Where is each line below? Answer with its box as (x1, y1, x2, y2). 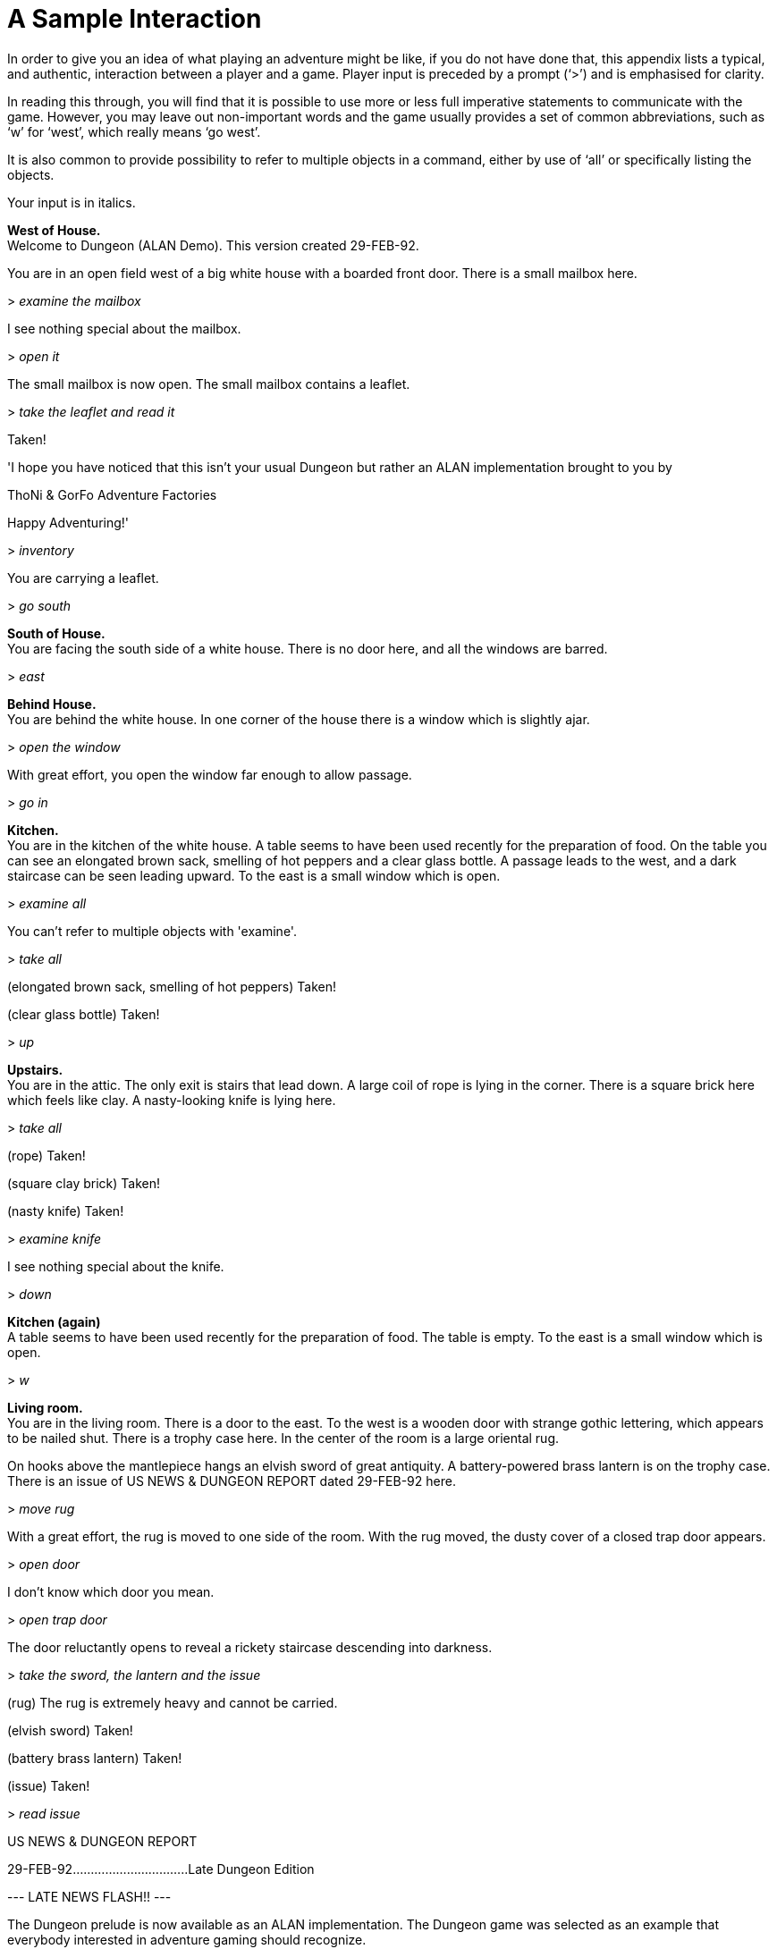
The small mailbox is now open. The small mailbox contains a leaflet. (7, 375, 410, 392)
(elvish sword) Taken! (7, 1722, 133, 1738)
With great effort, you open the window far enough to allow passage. (7, 766, 412, 782)
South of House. (7, 625, 106, 641)
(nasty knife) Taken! (7, 1202, 124, 1219)
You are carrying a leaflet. (7, 570, 159, 586)
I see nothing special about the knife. (7, 1258, 224, 1274)
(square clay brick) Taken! (7, 1175, 160, 1191)
